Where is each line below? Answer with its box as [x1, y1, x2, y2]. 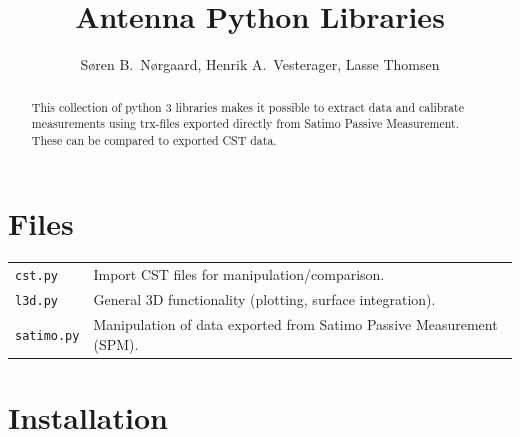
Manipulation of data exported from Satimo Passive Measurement [93, 313, 498, 334]
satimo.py [15, 328, 80, 343]
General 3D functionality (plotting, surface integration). [93, 289, 436, 310]
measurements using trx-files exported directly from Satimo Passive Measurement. [31, 115, 460, 132]
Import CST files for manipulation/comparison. [93, 264, 385, 285]
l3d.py [15, 294, 58, 309]
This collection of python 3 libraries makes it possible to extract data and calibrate [31, 98, 464, 115]
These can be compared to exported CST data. [31, 131, 277, 148]
